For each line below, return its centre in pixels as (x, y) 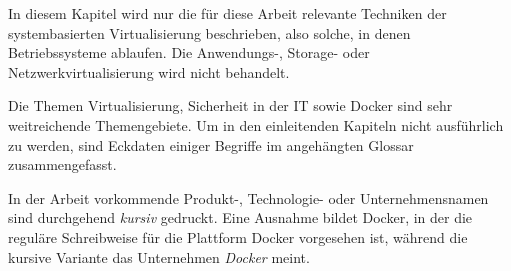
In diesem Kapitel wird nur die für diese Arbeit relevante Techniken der (227, 13)
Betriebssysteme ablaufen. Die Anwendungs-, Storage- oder (189, 52)
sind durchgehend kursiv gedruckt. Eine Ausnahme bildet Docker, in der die (240, 217)
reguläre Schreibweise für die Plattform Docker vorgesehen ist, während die (238, 236)
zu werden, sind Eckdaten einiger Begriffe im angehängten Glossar (211, 144)
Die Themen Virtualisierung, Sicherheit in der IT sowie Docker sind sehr (230, 105)
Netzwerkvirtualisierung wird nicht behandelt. (149, 71)
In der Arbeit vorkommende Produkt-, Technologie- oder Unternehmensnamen (248, 197)
